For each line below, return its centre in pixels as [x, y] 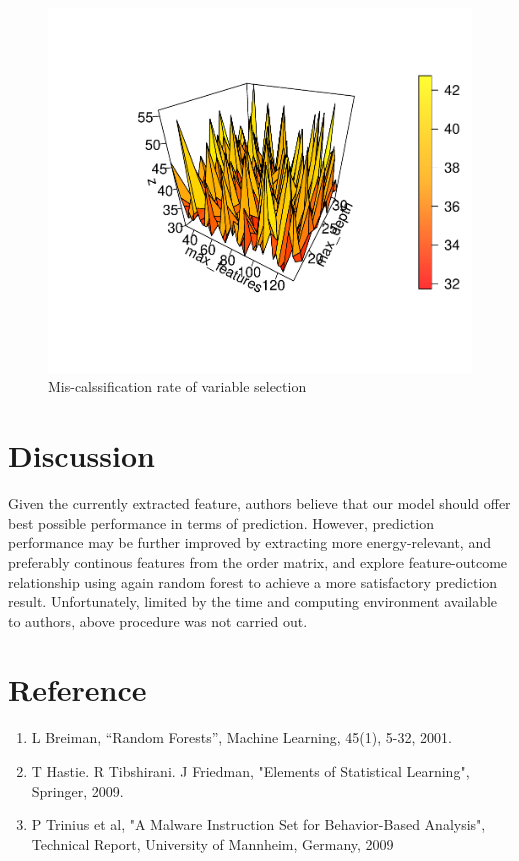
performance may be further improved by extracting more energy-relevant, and [249, 542]
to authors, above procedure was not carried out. [158, 620]
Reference [77, 689]
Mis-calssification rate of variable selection [177, 386]
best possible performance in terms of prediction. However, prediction [221, 522]
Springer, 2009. [77, 790]
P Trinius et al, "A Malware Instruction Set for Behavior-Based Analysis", [258, 824]
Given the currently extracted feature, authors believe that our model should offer [259, 503]
